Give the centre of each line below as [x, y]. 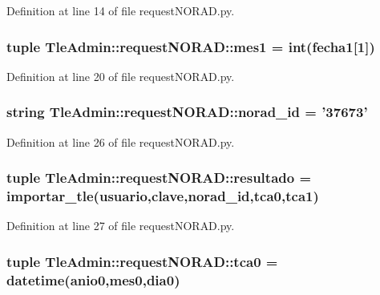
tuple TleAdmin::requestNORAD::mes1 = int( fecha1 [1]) [191, 46]
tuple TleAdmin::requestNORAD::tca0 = [142, 261]
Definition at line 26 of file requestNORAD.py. [121, 141]
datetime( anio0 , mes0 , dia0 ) [93, 279]
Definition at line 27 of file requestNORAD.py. [121, 226]
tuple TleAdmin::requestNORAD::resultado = [159, 178]
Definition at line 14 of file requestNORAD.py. [121, 10]
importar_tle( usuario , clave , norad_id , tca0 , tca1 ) [163, 196]
